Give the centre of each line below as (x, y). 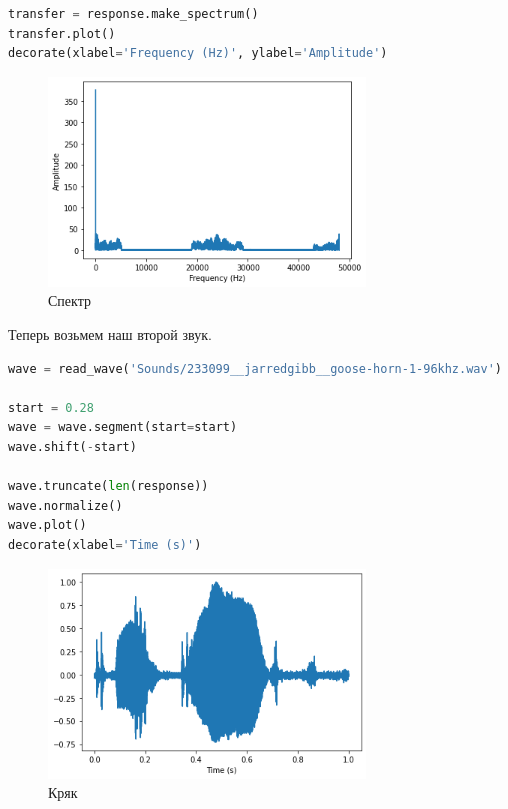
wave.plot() (47, 525)
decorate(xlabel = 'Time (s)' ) (105, 544)
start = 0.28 (51, 407)
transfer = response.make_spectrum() (133, 14)
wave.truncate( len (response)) (108, 486)
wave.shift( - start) (72, 446)
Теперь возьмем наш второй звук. (110, 333)
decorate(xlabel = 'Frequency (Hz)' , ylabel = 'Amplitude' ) (198, 53)
